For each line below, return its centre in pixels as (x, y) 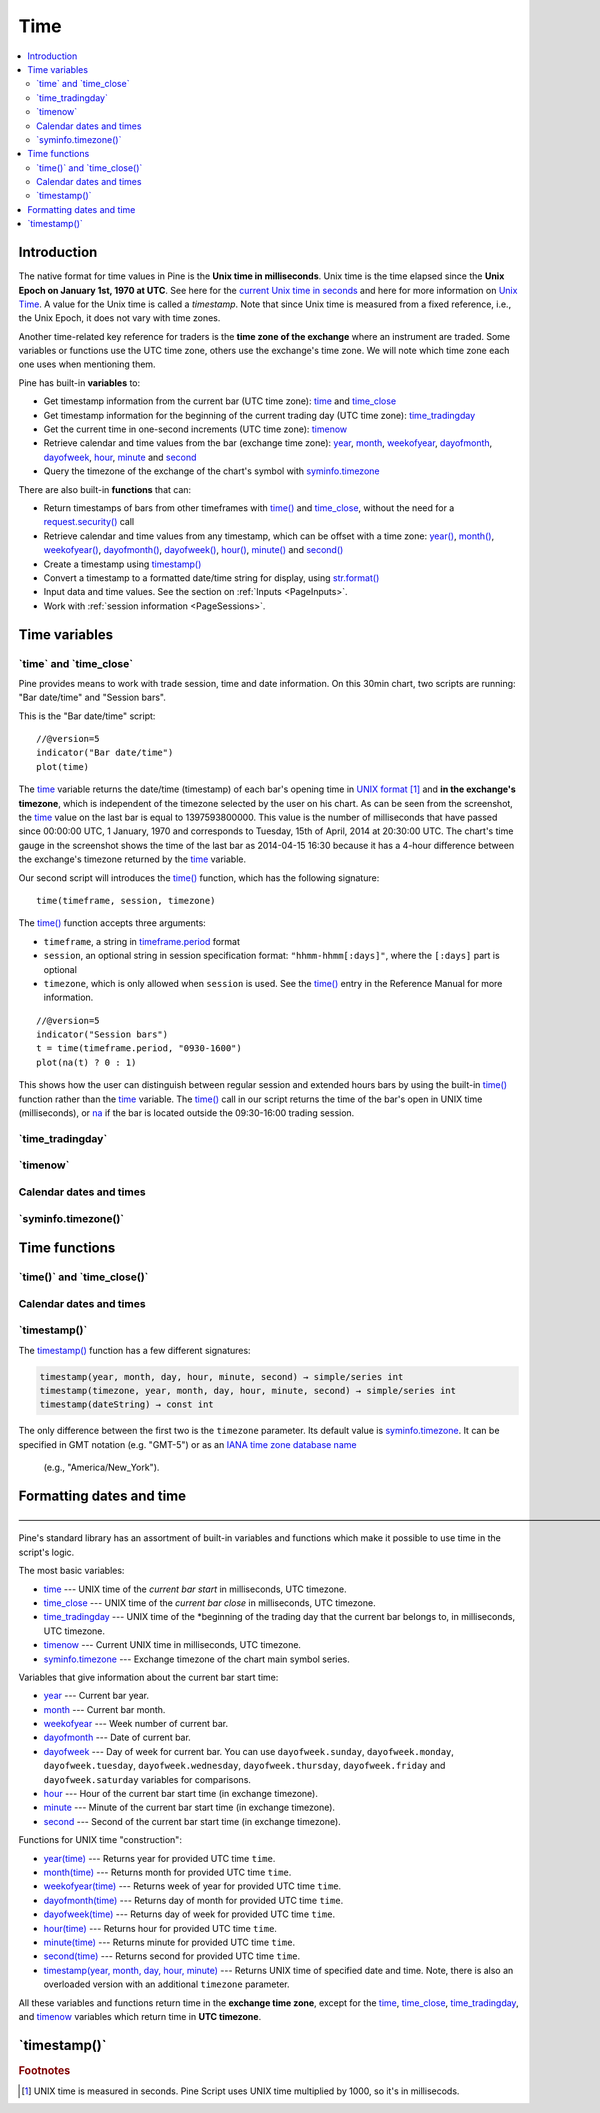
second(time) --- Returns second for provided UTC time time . (171, 1956)
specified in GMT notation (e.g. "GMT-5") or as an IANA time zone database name (187, 1444)
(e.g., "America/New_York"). (101, 1467)
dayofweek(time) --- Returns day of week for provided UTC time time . (189, 1914)
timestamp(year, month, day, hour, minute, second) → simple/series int (221, 1376)
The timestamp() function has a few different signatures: (134, 1350)
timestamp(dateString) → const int (126, 1404)
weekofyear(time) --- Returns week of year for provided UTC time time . (192, 1886)
